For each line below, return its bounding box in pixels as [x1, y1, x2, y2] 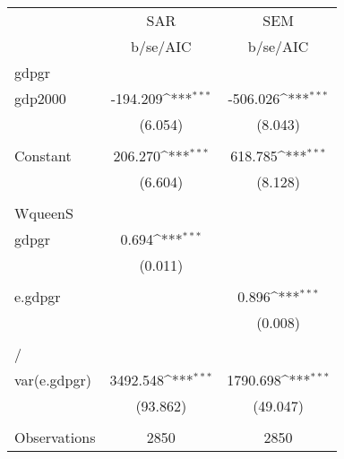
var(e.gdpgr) [14, 369, 91, 390]
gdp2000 [14, 88, 66, 108]
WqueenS [14, 203, 73, 223]
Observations [14, 427, 96, 447]
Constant [14, 145, 72, 166]
